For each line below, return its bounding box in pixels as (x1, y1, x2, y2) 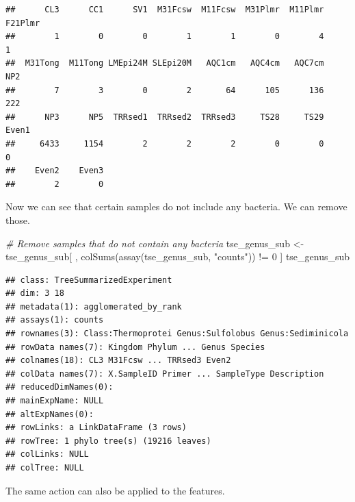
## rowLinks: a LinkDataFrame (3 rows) (5, 423, 187, 433)
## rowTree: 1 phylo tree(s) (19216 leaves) (5, 436, 211, 446)
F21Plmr (5, 18, 40, 28)
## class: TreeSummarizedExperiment (5, 275, 172, 285)
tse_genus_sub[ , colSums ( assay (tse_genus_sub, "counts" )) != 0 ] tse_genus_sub (5, 249, 350, 264)
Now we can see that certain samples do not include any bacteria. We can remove (5, 199, 347, 214)
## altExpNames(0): (5, 409, 94, 419)
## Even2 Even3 (5, 166, 104, 176)
